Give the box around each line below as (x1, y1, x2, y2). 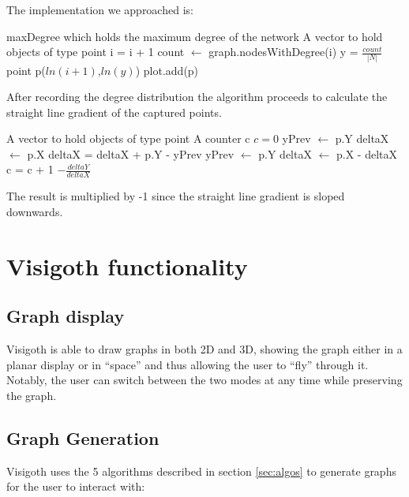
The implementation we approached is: (6, 2, 193, 17)
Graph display (6, 304, 125, 328)
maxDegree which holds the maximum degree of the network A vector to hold (6, 28, 383, 44)
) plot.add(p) (135, 62, 199, 78)
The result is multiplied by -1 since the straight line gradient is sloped (6, 188, 345, 204)
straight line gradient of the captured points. (6, 103, 222, 120)
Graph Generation (6, 425, 159, 450)
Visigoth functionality (6, 249, 248, 282)
